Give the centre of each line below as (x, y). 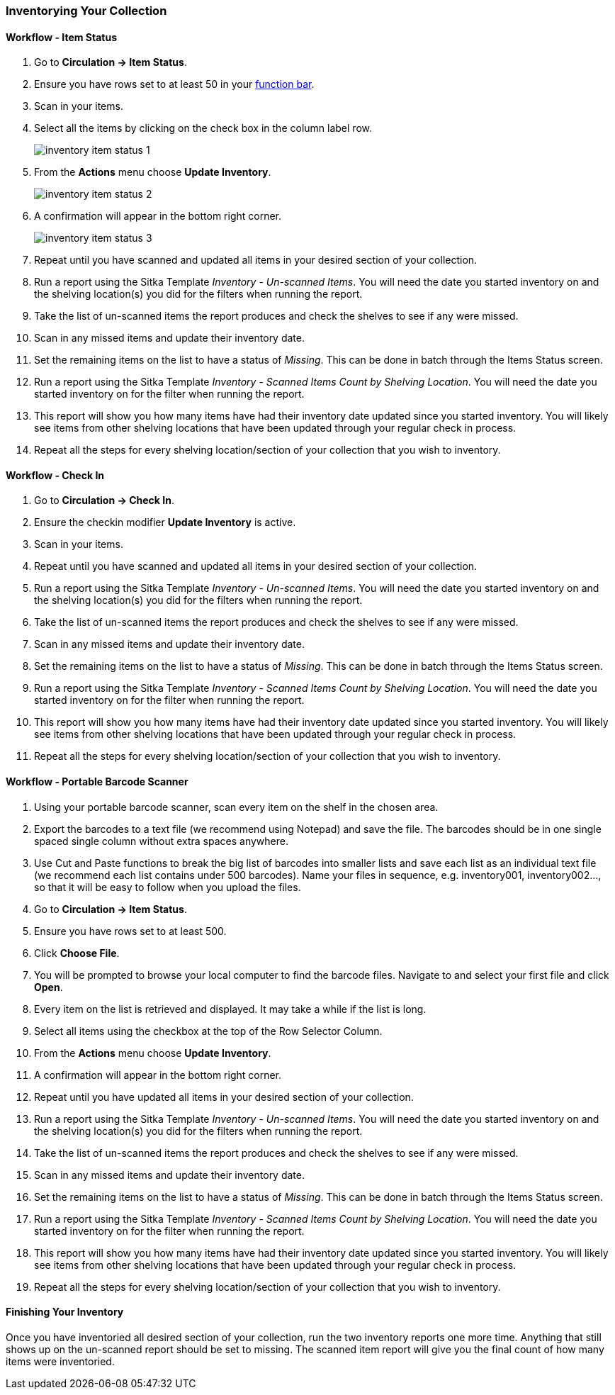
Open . (49, 987)
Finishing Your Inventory (65, 1312)
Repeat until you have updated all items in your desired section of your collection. (224, 1097)
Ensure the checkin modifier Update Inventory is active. (165, 522)
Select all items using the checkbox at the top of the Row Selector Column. (208, 1031)
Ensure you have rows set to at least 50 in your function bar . (174, 84)
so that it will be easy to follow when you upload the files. (168, 887)
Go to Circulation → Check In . (104, 500)
